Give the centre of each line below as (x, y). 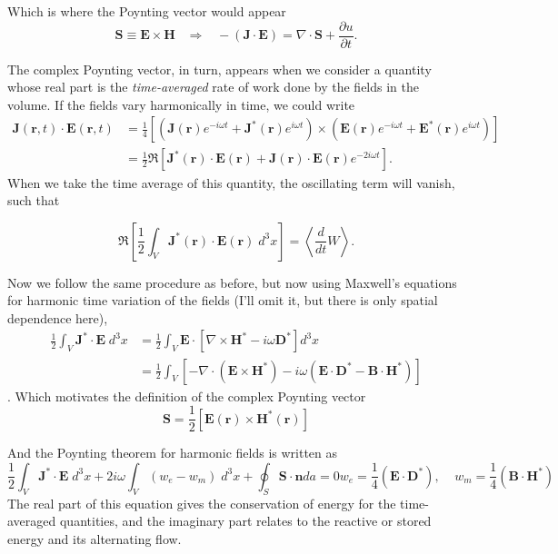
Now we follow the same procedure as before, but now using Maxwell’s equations (232, 282)
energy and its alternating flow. (95, 538)
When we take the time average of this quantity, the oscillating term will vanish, (231, 182)
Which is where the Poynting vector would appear (147, 11)
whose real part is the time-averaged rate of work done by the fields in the (213, 87)
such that (34, 200)
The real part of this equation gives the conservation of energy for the (202, 503)
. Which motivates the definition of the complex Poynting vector (187, 396)
